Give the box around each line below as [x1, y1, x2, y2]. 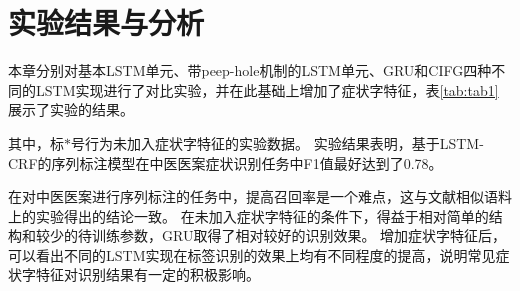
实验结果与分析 [8, 2, 205, 43]
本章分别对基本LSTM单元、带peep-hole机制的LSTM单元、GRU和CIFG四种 [8, 60, 492, 81]
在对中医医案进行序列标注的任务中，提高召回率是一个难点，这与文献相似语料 [8, 186, 512, 207]
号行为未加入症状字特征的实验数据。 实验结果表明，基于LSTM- [71, 132, 484, 153]
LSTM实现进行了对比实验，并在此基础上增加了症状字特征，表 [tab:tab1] [35, 79, 499, 100]
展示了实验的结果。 [8, 99, 134, 120]
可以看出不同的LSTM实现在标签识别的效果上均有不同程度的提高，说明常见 [8, 244, 496, 265]
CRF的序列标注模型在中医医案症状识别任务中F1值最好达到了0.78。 [8, 152, 443, 173]
